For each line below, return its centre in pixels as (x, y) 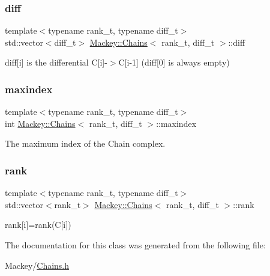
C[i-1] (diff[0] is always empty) (174, 62)
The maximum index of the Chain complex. (85, 143)
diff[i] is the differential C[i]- (56, 62)
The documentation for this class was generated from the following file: (135, 245)
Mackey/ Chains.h (37, 265)
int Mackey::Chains (40, 123)
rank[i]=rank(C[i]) (38, 225)
